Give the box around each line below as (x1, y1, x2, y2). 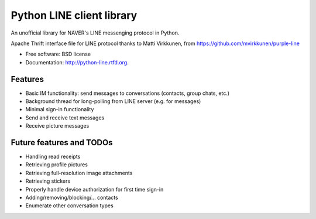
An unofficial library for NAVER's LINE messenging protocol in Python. (11, 29, 180, 36)
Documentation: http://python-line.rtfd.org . (25, 59, 129, 66)
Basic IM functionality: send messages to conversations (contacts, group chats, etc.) (25, 90, 230, 97)
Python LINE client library (11, 9, 138, 22)
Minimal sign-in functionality (25, 106, 94, 113)
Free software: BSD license (25, 50, 91, 58)
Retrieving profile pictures (25, 161, 88, 168)
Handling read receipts (25, 153, 81, 160)
